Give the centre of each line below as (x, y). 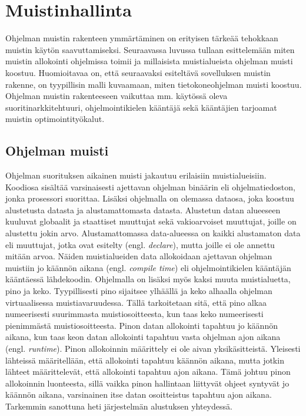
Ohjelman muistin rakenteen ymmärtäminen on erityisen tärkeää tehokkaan (142, 38)
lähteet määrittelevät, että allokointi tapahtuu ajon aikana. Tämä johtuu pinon (148, 372)
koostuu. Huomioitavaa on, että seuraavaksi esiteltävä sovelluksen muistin (138, 72)
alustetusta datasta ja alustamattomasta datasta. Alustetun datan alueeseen (143, 209)
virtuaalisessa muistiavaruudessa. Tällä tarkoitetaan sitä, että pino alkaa (136, 302)
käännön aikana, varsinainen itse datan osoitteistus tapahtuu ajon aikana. (139, 394)
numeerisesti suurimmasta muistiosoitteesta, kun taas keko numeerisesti (134, 314)
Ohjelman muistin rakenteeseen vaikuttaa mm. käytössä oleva (117, 96)
